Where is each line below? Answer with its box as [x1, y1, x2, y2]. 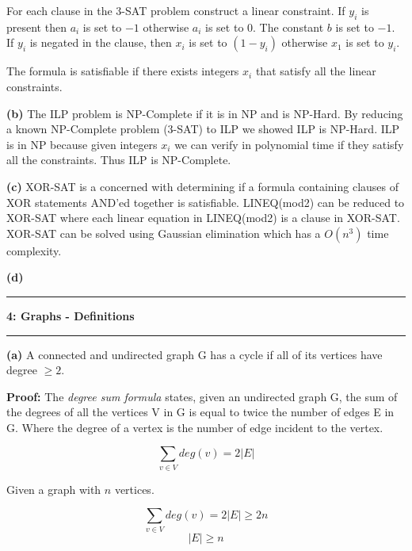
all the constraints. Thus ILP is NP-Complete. [6, 151, 231, 168]
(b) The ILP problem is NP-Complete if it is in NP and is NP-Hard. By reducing [6, 105, 403, 121]
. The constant [253, 18, 324, 35]
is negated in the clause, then [29, 34, 172, 51]
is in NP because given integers [6, 136, 158, 152]
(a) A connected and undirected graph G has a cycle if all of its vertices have [6, 346, 383, 362]
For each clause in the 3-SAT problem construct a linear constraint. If [6, 2, 345, 18]
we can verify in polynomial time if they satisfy [174, 136, 404, 152]
